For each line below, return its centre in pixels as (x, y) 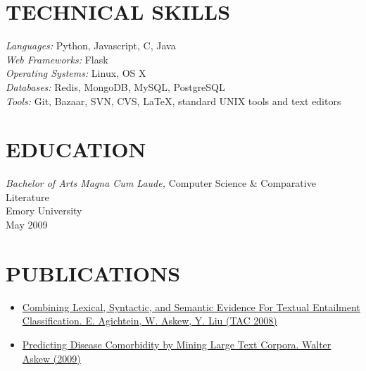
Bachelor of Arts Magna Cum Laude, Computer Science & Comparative (161, 183)
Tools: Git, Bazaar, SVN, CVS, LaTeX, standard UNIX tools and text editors (173, 101)
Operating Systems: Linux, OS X (76, 73)
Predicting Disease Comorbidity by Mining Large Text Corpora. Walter (177, 344)
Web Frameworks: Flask (57, 59)
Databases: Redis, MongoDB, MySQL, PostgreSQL (115, 86)
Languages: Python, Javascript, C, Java (91, 45)
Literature (27, 196)
